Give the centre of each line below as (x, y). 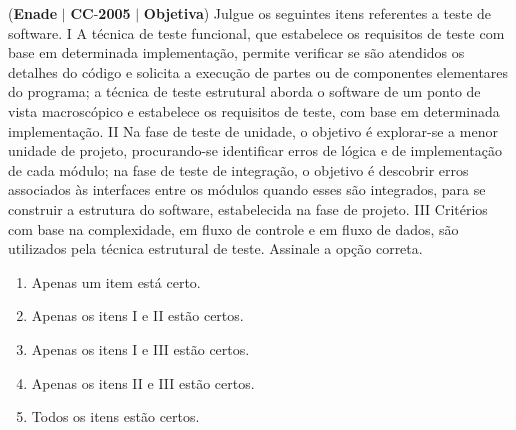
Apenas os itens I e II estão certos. (137, 315)
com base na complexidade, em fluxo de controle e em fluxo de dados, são (233, 228)
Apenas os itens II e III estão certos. (143, 382)
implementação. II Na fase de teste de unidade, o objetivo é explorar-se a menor (253, 130)
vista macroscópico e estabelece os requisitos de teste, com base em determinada (254, 110)
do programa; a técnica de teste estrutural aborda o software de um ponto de (244, 91)
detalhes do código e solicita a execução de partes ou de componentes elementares (258, 71)
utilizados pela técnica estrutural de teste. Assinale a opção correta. (215, 248)
